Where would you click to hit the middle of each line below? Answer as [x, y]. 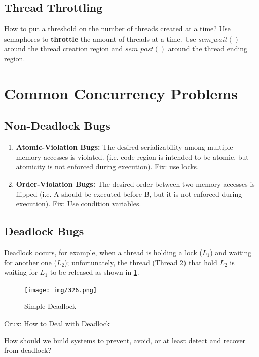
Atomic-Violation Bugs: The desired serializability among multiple [124, 147]
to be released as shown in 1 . [95, 272]
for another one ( [30, 262]
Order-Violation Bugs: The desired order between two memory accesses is [135, 183]
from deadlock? [28, 350]
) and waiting [231, 252]
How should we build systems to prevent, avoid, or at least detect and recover [125, 340]
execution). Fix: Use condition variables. [79, 204]
